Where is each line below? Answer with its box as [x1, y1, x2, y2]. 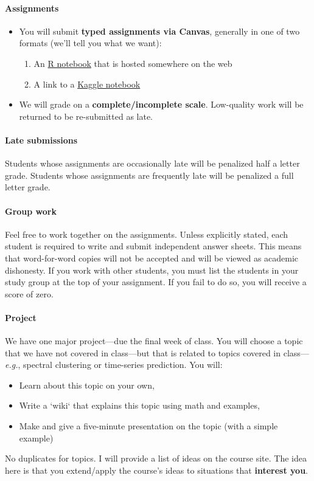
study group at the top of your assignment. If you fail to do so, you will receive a [5, 275, 307, 288]
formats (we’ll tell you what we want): [19, 36, 162, 49]
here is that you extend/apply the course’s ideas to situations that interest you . [5, 463, 308, 476]
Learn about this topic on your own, [19, 378, 155, 391]
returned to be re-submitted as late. [19, 109, 153, 122]
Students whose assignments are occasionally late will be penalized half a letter [5, 157, 300, 170]
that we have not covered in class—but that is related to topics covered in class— [5, 346, 309, 359]
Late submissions [5, 133, 78, 146]
